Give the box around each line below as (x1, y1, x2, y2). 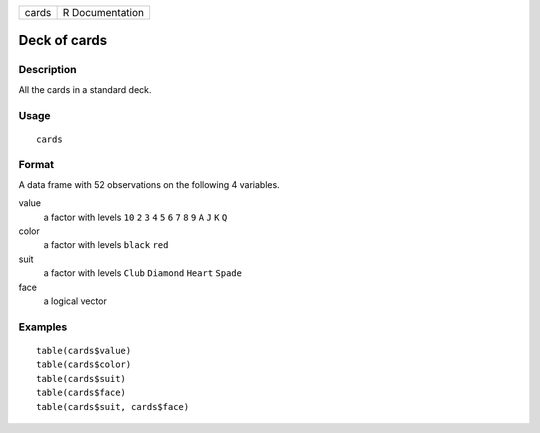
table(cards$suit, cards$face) (36, 401, 190, 412)
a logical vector (43, 295, 107, 307)
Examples (18, 320, 68, 334)
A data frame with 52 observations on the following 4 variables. (18, 178, 280, 190)
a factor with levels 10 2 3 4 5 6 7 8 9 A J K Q (43, 211, 228, 223)
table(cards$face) (36, 387, 127, 399)
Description (18, 63, 77, 77)
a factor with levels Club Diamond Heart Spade (43, 267, 242, 279)
